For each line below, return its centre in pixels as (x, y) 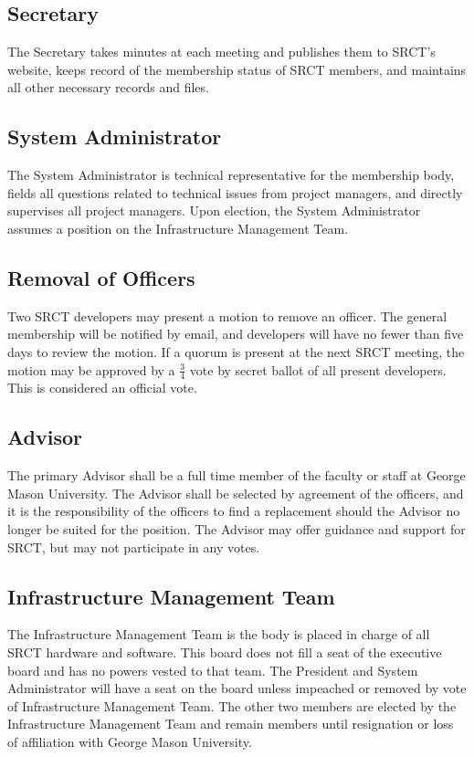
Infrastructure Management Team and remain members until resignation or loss (231, 724)
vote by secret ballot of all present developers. (318, 369)
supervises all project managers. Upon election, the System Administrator (214, 210)
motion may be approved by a (91, 369)
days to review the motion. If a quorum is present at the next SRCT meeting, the (236, 351)
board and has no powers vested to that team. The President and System (213, 670)
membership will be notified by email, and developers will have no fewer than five (236, 334)
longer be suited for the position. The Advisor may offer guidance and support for (237, 528)
